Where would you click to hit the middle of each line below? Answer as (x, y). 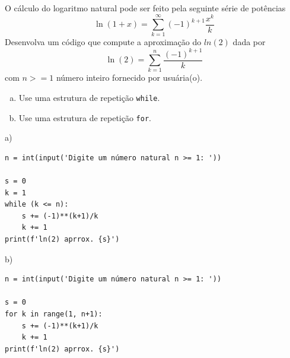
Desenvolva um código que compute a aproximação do (103, 42)
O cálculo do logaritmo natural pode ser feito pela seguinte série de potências (145, 8)
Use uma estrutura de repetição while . (89, 97)
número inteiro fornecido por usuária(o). (129, 77)
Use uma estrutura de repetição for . (85, 117)
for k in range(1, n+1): (54, 314)
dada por (249, 42)
